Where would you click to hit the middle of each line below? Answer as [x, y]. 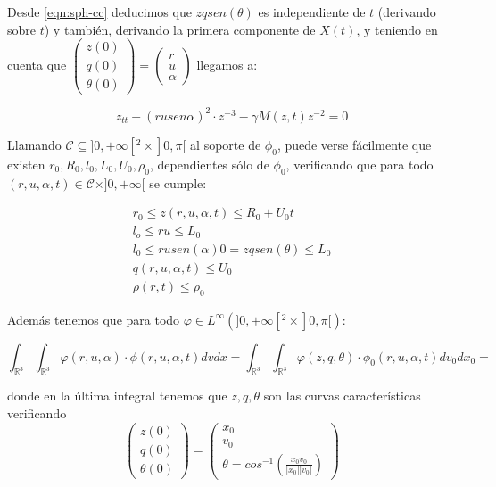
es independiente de [312, 12]
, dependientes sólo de [209, 164]
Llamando [34, 144]
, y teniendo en [397, 29]
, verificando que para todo [360, 164]
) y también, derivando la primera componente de [180, 29]
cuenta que [37, 65]
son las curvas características [342, 396]
